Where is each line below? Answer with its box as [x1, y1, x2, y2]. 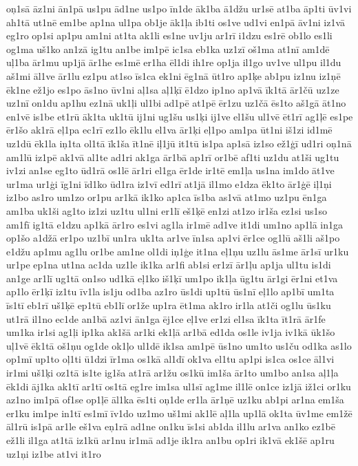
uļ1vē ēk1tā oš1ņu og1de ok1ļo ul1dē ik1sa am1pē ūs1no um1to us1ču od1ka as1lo [6, 338, 352, 352]
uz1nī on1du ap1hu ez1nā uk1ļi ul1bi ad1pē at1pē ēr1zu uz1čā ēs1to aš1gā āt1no [6, 96, 346, 110]
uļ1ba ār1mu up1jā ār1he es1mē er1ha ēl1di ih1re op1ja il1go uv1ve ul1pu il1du [6, 55, 341, 70]
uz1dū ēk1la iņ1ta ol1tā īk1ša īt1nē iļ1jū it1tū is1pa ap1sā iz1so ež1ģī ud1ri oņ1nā [6, 136, 352, 150]
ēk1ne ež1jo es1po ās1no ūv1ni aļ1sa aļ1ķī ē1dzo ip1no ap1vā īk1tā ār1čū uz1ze [6, 82, 339, 96]
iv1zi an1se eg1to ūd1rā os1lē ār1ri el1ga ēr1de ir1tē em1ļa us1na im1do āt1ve [6, 163, 335, 178]
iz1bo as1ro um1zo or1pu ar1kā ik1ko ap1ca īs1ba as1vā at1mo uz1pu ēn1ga [6, 190, 327, 204]
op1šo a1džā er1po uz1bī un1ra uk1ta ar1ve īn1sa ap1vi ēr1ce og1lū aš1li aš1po [6, 231, 340, 245]
